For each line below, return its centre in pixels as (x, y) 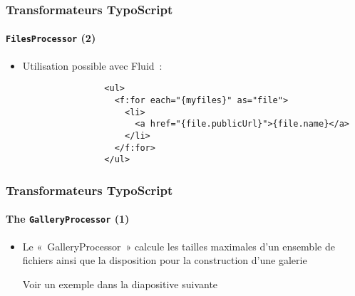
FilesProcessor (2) (51, 38)
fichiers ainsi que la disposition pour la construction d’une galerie (165, 260)
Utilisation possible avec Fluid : (92, 65)
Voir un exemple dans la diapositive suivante (120, 284)
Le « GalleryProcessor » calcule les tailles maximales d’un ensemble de (179, 246)
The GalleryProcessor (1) (68, 219)
